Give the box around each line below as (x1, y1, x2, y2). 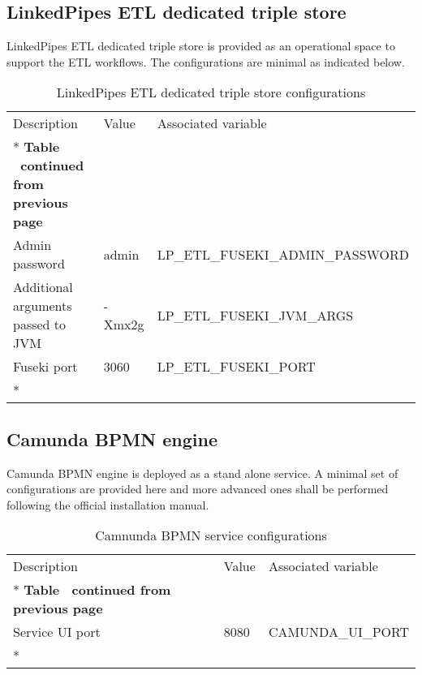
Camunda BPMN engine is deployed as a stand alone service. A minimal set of (6, 464, 398, 481)
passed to (13, 315, 67, 334)
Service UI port (13, 622, 101, 642)
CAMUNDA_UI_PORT (268, 622, 409, 642)
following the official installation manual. (6, 496, 209, 513)
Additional (13, 277, 73, 297)
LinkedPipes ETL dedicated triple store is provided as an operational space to (6, 37, 395, 54)
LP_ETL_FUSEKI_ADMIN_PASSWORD (157, 244, 409, 264)
